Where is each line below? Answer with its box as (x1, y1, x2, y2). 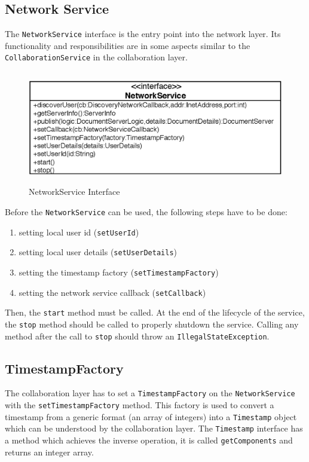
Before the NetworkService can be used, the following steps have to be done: (5, 206, 287, 218)
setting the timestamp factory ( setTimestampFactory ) (19, 265, 219, 278)
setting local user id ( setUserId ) (19, 225, 139, 238)
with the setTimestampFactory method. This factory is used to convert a (5, 399, 274, 411)
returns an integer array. (5, 445, 94, 458)
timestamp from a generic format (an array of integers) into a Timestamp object (5, 410, 297, 423)
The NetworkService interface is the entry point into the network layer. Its (5, 27, 281, 40)
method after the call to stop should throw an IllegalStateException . (5, 329, 270, 342)
